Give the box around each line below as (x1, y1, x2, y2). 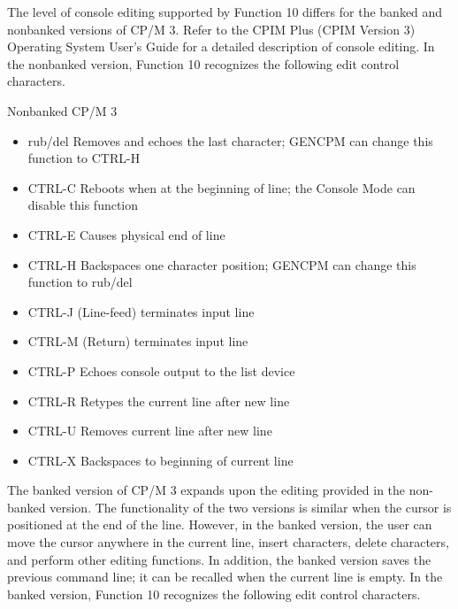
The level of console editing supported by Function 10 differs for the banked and (7, 3, 443, 20)
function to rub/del (27, 273, 133, 291)
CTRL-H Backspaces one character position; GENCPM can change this (27, 255, 416, 274)
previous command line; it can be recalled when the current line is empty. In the (7, 567, 443, 586)
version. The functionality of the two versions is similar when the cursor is (50, 497, 452, 516)
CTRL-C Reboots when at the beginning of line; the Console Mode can (27, 178, 416, 197)
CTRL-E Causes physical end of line (27, 225, 225, 243)
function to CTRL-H (27, 149, 141, 167)
